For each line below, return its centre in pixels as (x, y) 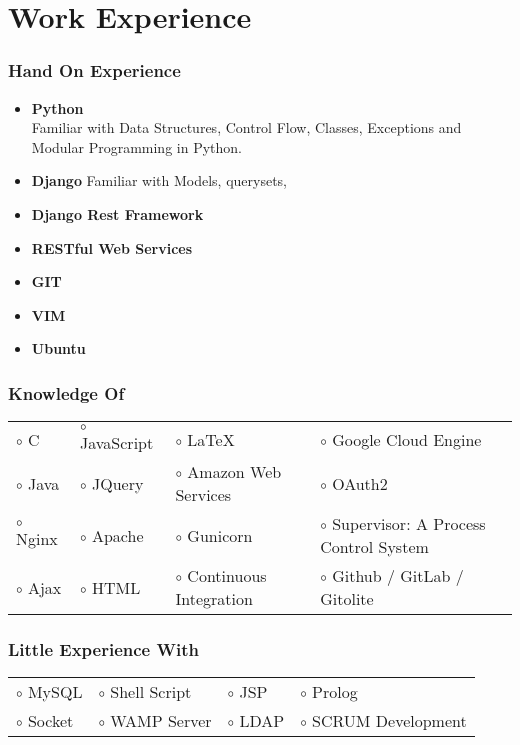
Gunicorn (220, 535)
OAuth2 (360, 483)
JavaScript (117, 443)
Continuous (227, 576)
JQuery (117, 483)
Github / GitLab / (398, 576)
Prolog (335, 692)
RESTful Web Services (112, 247)
